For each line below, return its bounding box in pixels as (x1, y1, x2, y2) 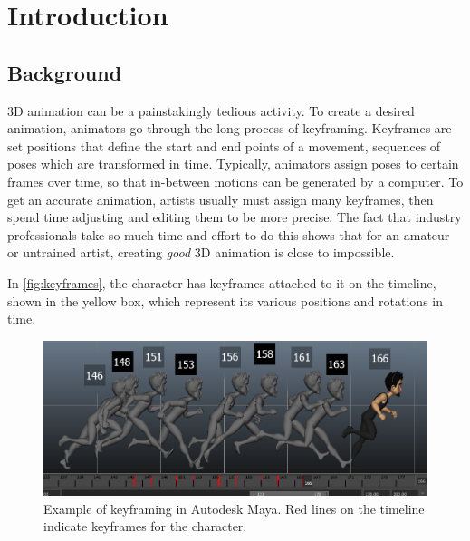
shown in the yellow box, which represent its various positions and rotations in (7, 291, 443, 310)
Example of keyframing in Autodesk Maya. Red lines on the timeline (43, 498, 425, 517)
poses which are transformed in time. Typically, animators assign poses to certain (7, 154, 459, 173)
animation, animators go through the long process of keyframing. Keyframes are (7, 119, 452, 138)
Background (7, 58, 122, 86)
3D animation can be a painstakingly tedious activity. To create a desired (7, 101, 415, 120)
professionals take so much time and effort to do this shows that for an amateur (7, 225, 450, 244)
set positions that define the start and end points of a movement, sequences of (7, 136, 441, 155)
